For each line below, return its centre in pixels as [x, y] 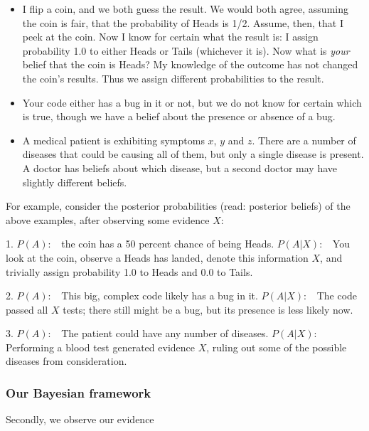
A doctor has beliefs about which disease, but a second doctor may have [180, 167]
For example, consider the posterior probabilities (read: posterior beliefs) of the [178, 206]
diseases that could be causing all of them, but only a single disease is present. [193, 154]
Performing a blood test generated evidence [100, 347]
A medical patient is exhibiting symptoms [113, 140]
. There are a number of [304, 140]
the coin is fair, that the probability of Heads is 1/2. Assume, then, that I [183, 22]
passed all [27, 309]
